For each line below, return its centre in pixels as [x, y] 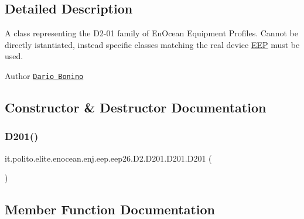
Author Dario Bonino [44, 75]
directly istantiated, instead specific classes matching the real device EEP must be [152, 44]
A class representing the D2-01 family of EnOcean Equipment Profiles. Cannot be [151, 33]
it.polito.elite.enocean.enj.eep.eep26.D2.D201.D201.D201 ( [108, 158]
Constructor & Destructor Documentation [136, 107]
